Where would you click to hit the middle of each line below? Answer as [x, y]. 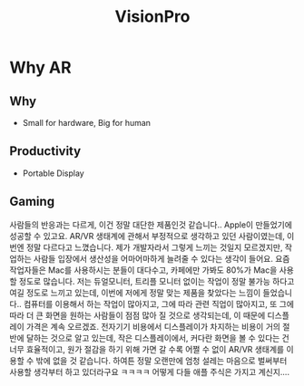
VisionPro [152, 17]
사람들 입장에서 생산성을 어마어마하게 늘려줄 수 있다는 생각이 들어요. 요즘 [162, 258]
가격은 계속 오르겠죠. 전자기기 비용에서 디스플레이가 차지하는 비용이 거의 [153, 326]
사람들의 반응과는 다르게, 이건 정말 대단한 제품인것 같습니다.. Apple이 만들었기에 [151, 225]
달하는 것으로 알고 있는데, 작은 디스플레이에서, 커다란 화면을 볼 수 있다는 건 [158, 338]
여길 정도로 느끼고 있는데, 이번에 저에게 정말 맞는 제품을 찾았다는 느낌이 [135, 293]
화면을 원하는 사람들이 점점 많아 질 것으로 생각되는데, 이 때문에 [155, 315]
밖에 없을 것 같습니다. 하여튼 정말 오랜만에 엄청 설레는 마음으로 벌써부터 [162, 361]
